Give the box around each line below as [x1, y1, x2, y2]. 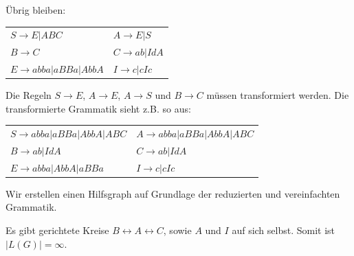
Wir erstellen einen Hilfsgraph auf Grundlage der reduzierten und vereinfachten [5, 186, 340, 200]
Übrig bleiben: [5, 3, 66, 16]
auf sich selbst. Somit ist [232, 223, 335, 237]
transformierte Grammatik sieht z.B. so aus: [5, 101, 191, 115]
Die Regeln [5, 88, 52, 102]
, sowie [163, 223, 192, 237]
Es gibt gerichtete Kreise [5, 223, 109, 237]
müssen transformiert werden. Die [206, 88, 349, 102]
